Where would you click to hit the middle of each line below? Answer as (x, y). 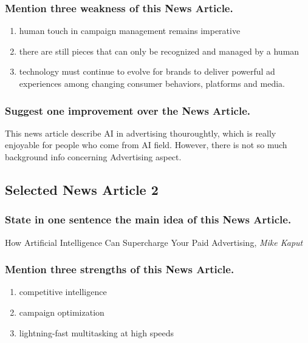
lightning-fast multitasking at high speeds (97, 332)
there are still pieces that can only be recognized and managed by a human (159, 51)
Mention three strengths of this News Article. (120, 269)
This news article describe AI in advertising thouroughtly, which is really (141, 133)
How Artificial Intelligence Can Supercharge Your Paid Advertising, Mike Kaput (154, 242)
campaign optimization (62, 312)
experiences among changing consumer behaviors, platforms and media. (152, 83)
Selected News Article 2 (82, 189)
